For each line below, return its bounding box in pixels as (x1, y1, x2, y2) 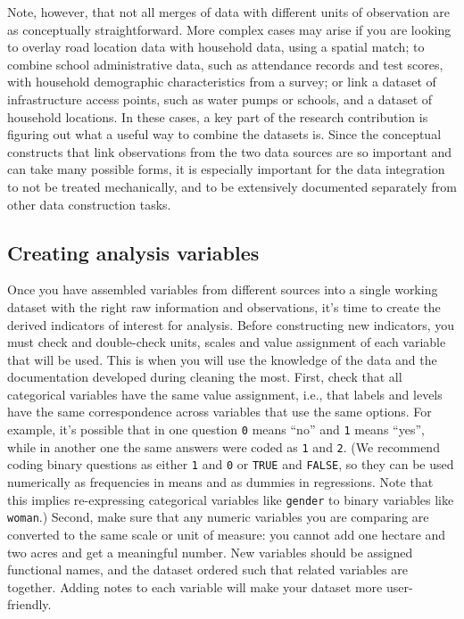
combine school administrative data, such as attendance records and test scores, (7, 54, 443, 73)
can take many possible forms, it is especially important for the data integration (7, 160, 445, 178)
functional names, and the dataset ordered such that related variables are (7, 560, 408, 579)
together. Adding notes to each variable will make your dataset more (7, 577, 383, 596)
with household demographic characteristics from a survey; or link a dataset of (7, 72, 436, 91)
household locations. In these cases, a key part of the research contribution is (7, 107, 428, 126)
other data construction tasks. (7, 194, 171, 213)
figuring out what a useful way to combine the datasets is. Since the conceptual (7, 125, 442, 144)
